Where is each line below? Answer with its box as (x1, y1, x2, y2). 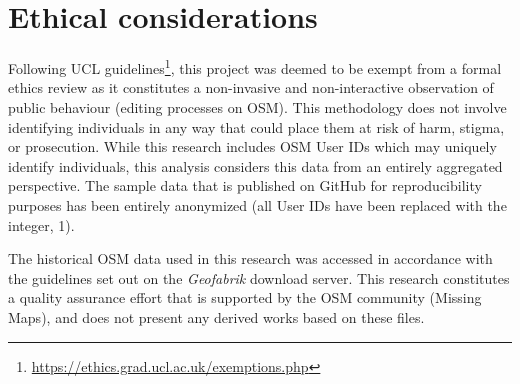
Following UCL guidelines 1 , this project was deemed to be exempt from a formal (8, 55, 502, 78)
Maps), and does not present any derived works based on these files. (8, 306, 425, 327)
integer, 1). (8, 214, 75, 235)
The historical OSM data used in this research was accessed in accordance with (8, 248, 493, 269)
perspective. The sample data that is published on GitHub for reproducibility (8, 175, 482, 196)
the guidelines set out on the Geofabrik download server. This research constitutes (8, 267, 510, 288)
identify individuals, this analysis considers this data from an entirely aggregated (8, 155, 503, 176)
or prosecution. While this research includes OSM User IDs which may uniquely (8, 136, 497, 157)
